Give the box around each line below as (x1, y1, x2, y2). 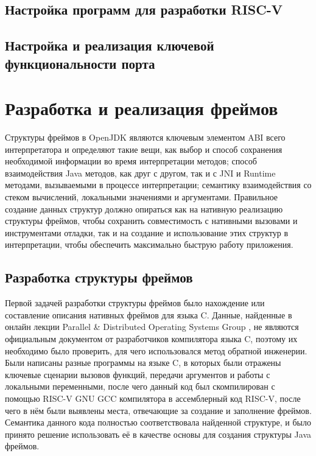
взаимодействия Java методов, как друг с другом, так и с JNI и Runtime (5, 166, 276, 179)
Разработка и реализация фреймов (5, 96, 278, 121)
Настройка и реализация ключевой (5, 36, 214, 55)
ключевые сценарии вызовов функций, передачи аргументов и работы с (5, 368, 270, 381)
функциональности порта (5, 54, 155, 72)
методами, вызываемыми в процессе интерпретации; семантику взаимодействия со (5, 178, 312, 191)
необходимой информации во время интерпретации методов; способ (5, 155, 257, 167)
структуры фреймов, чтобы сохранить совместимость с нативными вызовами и (5, 214, 298, 227)
